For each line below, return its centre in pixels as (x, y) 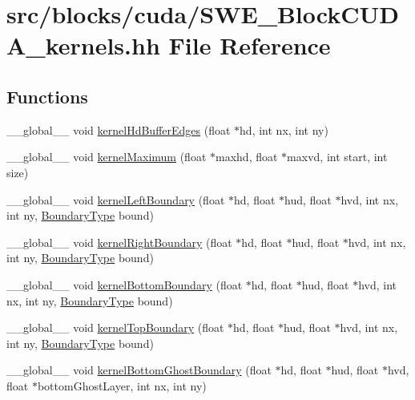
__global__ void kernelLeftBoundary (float (116, 199)
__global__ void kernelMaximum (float (107, 157)
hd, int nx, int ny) (284, 129)
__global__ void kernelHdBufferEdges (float (119, 129)
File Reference (250, 45)
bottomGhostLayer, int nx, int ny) (122, 385)
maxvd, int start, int (337, 157)
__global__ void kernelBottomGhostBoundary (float (139, 370)
